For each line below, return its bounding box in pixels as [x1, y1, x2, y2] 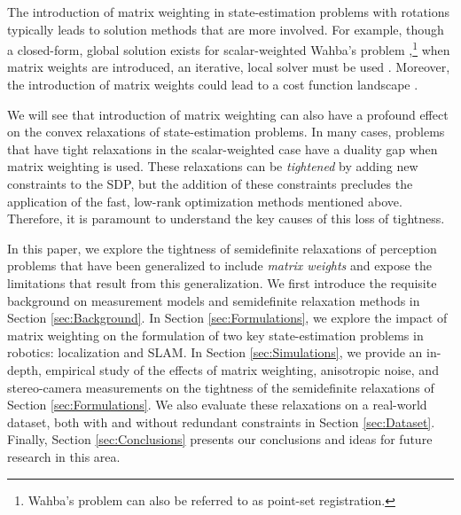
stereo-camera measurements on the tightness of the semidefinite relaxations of [7, 378, 434, 396]
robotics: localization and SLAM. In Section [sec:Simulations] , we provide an [7, 343, 423, 362]
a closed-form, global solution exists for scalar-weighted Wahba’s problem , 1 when [7, 38, 450, 59]
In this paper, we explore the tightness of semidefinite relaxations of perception [7, 238, 437, 257]
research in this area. [7, 447, 121, 465]
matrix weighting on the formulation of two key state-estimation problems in [7, 325, 424, 344]
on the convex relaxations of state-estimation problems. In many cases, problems [7, 122, 445, 141]
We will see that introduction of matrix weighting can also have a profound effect [7, 105, 449, 123]
